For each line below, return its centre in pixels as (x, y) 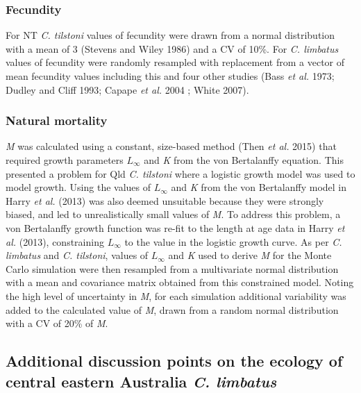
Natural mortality (57, 120)
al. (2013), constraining (55, 241)
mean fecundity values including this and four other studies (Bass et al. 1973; (170, 76)
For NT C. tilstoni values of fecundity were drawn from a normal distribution (170, 35)
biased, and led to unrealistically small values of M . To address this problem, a (173, 214)
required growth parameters (65, 160)
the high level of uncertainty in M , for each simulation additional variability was (176, 295)
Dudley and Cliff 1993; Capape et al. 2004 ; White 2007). (127, 89)
